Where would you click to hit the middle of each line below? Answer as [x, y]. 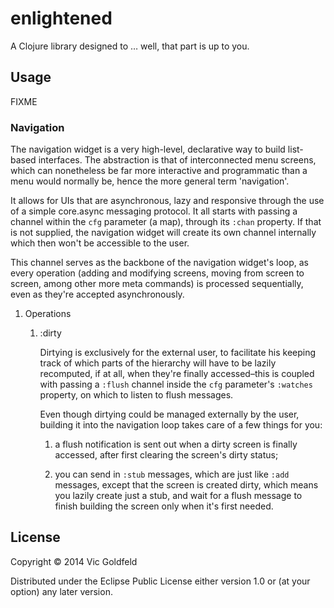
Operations [48, 314]
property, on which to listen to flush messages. [136, 395]
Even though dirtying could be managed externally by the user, [169, 414]
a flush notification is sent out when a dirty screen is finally [176, 444]
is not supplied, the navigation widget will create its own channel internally [163, 233]
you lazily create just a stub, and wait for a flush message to [178, 496]
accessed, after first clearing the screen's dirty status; [166, 455]
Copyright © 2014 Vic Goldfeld [74, 561]
